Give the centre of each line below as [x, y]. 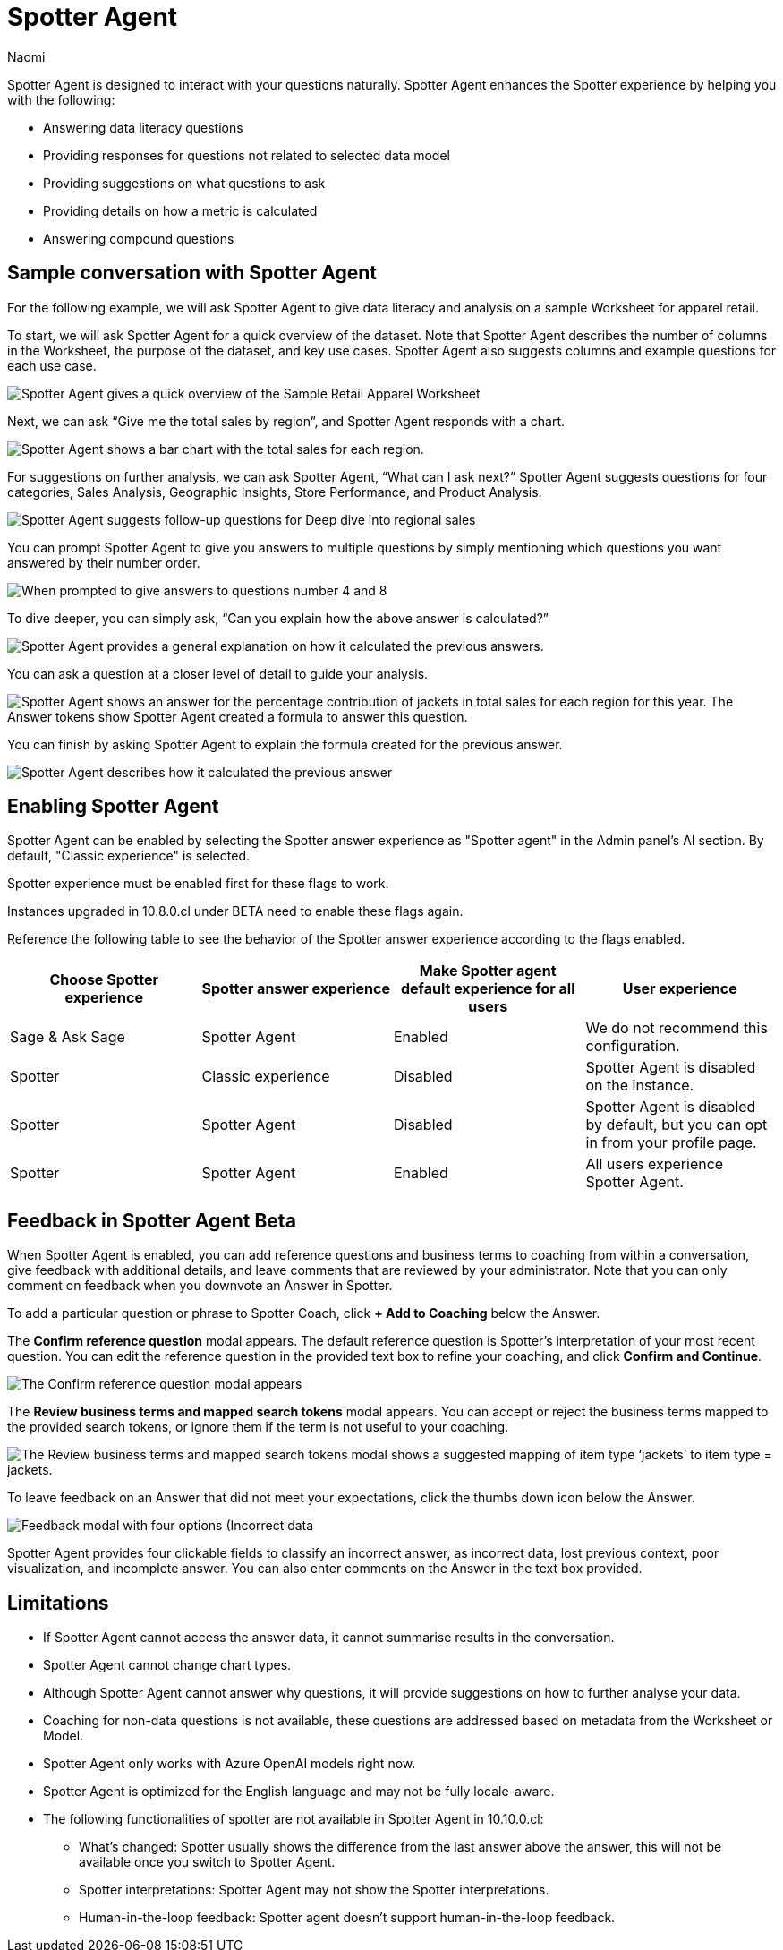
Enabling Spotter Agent [113, 807]
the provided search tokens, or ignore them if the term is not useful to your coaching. [258, 1427]
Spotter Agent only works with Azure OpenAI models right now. [230, 1764]
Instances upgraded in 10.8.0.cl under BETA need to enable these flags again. [235, 911]
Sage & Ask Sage [68, 1037]
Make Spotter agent [488, 971]
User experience [680, 989]
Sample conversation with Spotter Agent [192, 273]
